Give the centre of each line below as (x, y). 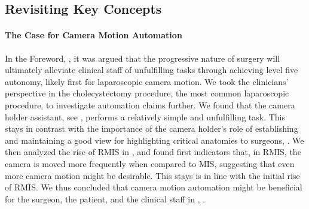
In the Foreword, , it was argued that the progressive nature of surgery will (143, 58)
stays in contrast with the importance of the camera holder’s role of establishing (152, 128)
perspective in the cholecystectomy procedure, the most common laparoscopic (147, 93)
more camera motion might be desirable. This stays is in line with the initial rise (152, 175)
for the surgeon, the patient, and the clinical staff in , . (105, 199)
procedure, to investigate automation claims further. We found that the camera (150, 104)
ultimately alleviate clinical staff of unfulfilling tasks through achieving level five (152, 70)
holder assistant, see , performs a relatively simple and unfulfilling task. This (145, 116)
